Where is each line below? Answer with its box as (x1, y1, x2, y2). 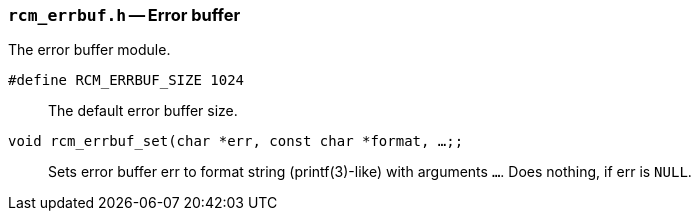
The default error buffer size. (48, 102, 238, 120)
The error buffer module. (8, 41, 171, 59)
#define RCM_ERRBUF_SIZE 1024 (8, 72, 245, 89)
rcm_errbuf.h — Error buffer (8, 5, 241, 25)
